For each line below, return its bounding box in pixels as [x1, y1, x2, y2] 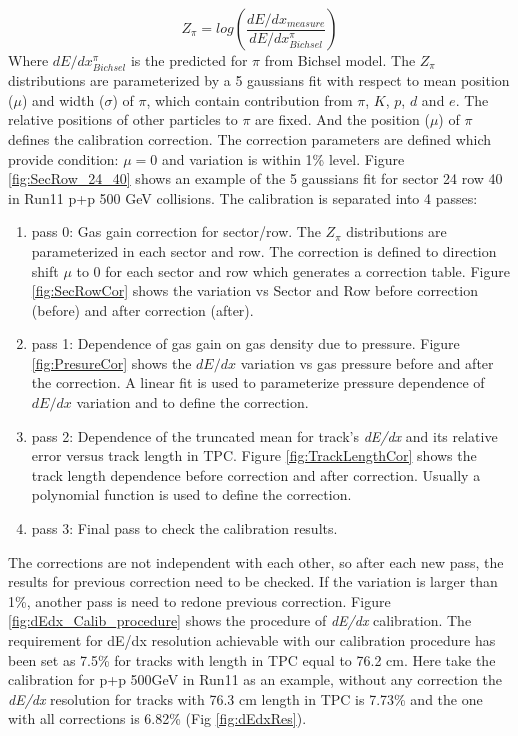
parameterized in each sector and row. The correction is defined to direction [31, 240, 497, 261]
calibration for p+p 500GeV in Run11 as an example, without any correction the [8, 669, 503, 690]
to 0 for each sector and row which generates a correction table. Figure [76, 260, 510, 281]
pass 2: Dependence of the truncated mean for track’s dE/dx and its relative [31, 425, 498, 446]
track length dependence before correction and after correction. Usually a [31, 464, 481, 485]
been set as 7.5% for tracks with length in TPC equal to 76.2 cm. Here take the [8, 649, 496, 670]
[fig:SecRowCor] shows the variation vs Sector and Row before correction [31, 280, 478, 301]
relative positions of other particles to [8, 109, 238, 130]
